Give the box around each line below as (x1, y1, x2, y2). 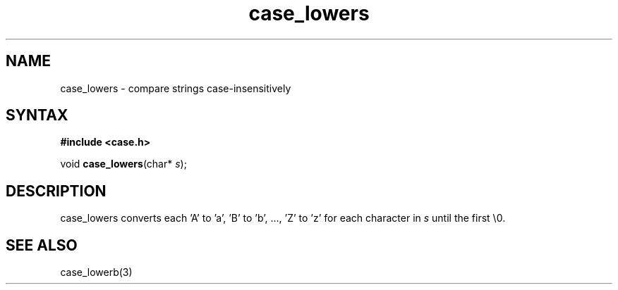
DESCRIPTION (6, 182, 107, 200)
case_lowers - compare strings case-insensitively (60, 82, 291, 94)
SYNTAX (6, 106, 68, 125)
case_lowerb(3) (60, 266, 133, 279)
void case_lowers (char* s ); (60, 158, 187, 170)
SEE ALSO (6, 236, 78, 254)
